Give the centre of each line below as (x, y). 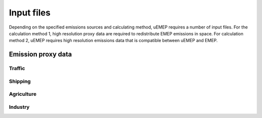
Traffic (17, 69)
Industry (19, 107)
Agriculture (23, 94)
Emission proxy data (41, 54)
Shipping (20, 81)
